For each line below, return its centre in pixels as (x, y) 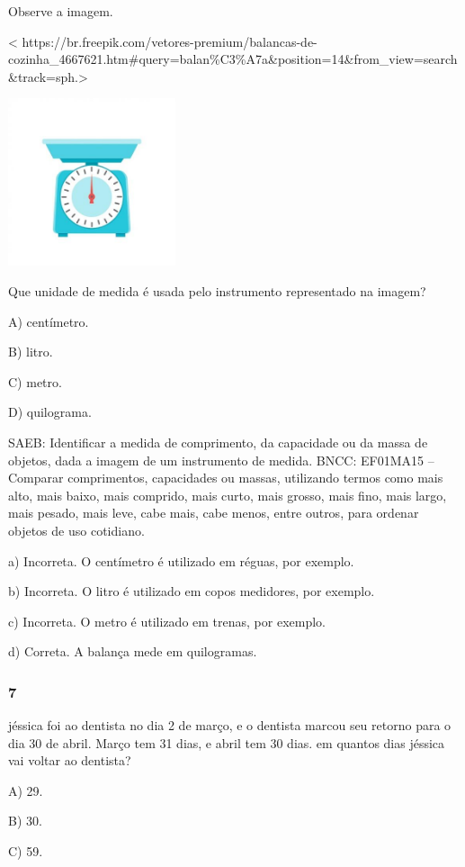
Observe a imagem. (61, 11)
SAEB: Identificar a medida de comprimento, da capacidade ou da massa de (218, 442)
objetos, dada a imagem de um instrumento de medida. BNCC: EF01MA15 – (221, 460)
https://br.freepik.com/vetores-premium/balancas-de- (170, 41)
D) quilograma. (50, 412)
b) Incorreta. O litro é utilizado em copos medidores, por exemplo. (192, 591)
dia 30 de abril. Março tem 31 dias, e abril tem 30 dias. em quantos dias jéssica (227, 742)
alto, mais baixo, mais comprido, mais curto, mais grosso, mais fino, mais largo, (228, 495)
